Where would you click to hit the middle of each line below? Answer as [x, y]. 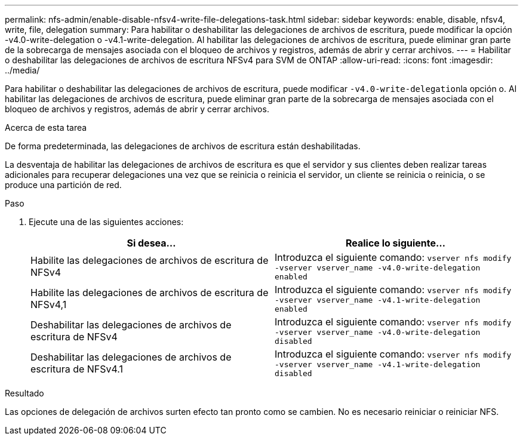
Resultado [24, 393]
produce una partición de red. [63, 185]
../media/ [22, 70]
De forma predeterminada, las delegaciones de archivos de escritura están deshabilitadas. [183, 146]
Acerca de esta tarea [46, 127]
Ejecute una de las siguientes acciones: [106, 222]
